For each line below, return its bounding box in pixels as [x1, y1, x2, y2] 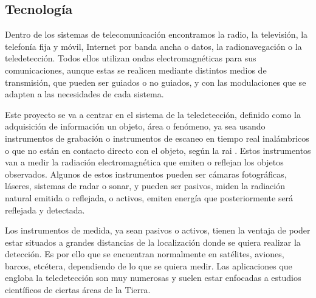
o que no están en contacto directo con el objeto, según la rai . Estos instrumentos [5, 144, 311, 156]
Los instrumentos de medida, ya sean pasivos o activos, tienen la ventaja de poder [5, 224, 311, 237]
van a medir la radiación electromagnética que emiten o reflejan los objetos [5, 156, 284, 168]
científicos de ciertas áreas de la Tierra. [5, 283, 151, 296]
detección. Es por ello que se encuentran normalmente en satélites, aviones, [5, 248, 284, 260]
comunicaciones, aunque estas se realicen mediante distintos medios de [5, 63, 267, 76]
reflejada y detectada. [5, 203, 85, 216]
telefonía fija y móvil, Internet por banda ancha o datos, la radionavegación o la [5, 40, 302, 52]
